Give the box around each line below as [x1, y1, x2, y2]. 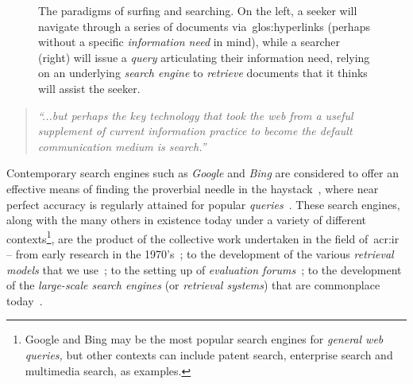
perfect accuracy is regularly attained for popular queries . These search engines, [6, 196, 400, 212]
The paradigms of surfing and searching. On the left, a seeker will [38, 2, 357, 18]
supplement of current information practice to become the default [37, 122, 353, 139]
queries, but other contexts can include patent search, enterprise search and [25, 346, 393, 363]
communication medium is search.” [37, 138, 206, 154]
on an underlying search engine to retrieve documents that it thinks [38, 64, 368, 81]
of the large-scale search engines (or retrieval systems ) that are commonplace [6, 277, 380, 293]
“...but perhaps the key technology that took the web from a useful [37, 107, 353, 123]
